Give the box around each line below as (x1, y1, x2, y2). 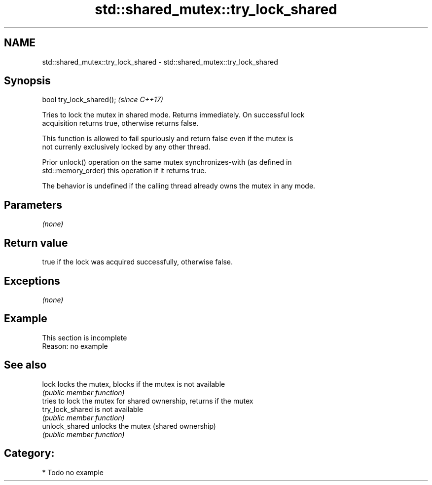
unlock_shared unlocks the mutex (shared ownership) (42, 421, 216, 430)
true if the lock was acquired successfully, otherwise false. (42, 258, 233, 266)
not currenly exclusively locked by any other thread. (42, 143, 211, 151)
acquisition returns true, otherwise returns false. (42, 119, 199, 128)
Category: (4, 447, 55, 460)
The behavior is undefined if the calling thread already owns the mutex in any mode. (42, 182, 316, 190)
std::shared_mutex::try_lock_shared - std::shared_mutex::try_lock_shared (42, 57, 278, 66)
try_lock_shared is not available (42, 405, 144, 413)
